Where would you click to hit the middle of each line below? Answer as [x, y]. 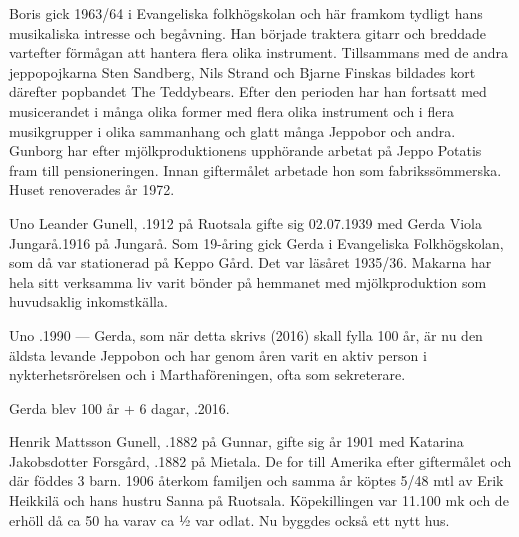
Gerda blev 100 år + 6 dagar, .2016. [119, 407]
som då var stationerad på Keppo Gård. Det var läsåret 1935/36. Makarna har [250, 262]
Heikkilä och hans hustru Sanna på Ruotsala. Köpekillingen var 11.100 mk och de [259, 500]
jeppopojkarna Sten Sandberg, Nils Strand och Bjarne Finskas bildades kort [242, 71]
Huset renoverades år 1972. [92, 189]
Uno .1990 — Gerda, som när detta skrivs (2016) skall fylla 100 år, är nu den [246, 334]
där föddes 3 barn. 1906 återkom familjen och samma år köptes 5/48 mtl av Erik [256, 480]
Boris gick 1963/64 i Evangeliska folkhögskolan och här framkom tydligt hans [246, 13]
